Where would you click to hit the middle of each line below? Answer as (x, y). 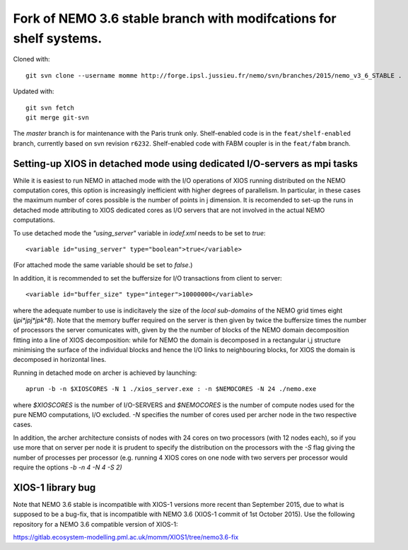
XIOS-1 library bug (54, 487)
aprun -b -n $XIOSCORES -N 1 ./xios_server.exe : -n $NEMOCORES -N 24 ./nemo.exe (171, 389)
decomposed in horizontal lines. (60, 360)
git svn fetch (50, 107)
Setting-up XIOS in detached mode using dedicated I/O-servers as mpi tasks (186, 164)
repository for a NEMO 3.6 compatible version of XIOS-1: (95, 524)
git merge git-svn (58, 117)
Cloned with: (31, 59)
